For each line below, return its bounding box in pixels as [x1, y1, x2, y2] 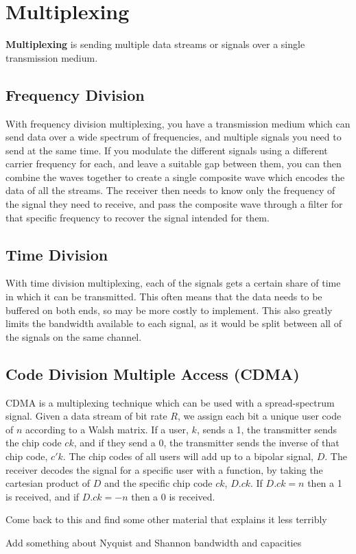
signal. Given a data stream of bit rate [5, 409, 167, 423]
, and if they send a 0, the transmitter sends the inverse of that [73, 435, 340, 450]
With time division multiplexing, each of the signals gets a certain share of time [5, 276, 341, 290]
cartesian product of [5, 476, 91, 490]
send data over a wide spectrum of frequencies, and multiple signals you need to [5, 130, 342, 144]
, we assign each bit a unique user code [177, 409, 342, 423]
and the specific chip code [104, 476, 213, 490]
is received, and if [5, 489, 80, 503]
